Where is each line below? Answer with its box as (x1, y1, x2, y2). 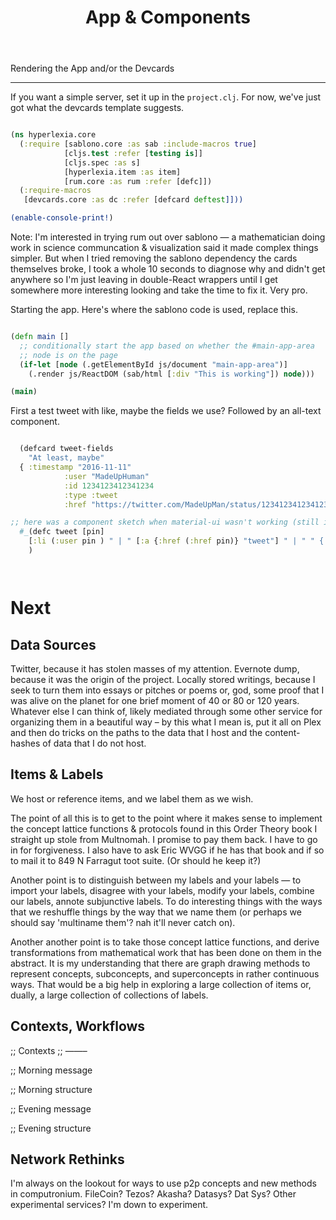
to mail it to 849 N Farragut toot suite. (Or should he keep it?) (10, 854, 262, 866)
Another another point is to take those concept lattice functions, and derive (10, 936, 320, 948)
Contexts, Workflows (10, 1018, 146, 1035)
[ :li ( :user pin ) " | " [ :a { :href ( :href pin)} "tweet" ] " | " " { (28, 536, 325, 546)
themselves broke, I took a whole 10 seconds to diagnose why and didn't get (10, 263, 326, 275)
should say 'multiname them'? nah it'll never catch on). (10, 916, 236, 928)
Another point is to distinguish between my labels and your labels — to (10, 874, 302, 886)
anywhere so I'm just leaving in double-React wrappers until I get (10, 274, 278, 286)
